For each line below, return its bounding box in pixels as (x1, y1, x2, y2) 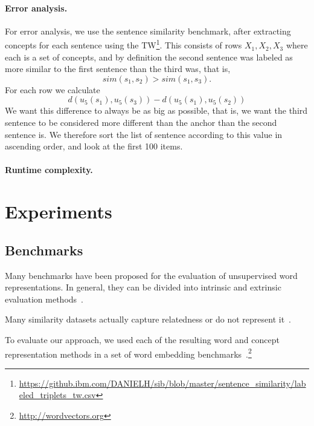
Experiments (5, 199, 112, 224)
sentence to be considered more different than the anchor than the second (5, 116, 277, 129)
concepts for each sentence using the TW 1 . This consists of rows (5, 37, 242, 51)
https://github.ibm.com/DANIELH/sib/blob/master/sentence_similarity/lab (19, 376, 306, 389)
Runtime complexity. (5, 163, 93, 176)
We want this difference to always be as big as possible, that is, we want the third (5, 104, 308, 117)
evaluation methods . (5, 292, 83, 305)
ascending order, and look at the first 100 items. (5, 140, 183, 152)
